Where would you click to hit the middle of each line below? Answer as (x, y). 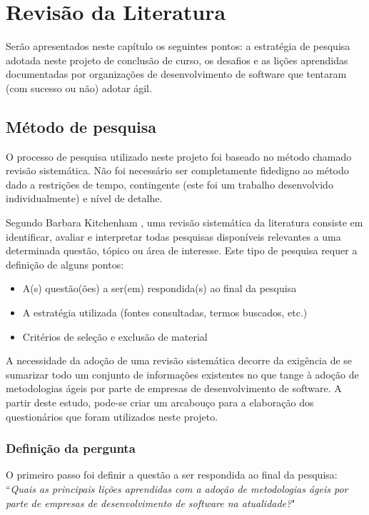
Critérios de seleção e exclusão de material (115, 336)
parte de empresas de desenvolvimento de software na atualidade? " (151, 502)
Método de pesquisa (81, 126)
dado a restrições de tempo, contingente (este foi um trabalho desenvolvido (170, 184)
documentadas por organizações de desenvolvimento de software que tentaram (176, 74)
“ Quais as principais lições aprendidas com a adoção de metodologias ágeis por (177, 489)
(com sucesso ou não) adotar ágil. (79, 87)
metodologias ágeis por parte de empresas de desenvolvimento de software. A (174, 388)
